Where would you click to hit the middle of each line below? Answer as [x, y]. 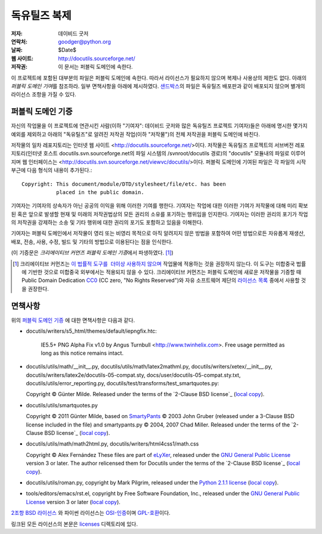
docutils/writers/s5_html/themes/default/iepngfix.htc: [92, 331]
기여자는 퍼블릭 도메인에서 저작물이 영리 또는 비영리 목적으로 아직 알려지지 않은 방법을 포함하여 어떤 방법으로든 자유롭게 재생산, [158, 234]
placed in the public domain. [100, 192]
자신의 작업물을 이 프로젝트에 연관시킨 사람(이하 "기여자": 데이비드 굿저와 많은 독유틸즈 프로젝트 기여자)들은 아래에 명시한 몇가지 [159, 126]
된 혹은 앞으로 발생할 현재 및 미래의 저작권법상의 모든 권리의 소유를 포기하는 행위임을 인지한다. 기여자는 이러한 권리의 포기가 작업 [160, 214]
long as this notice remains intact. [82, 353]
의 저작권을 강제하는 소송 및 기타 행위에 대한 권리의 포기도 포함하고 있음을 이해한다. [107, 222]
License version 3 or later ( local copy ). [73, 502]
